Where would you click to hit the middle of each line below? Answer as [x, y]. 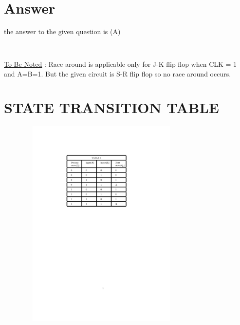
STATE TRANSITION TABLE [111, 107]
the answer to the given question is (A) [62, 31]
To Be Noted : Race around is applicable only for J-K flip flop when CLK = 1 [120, 64]
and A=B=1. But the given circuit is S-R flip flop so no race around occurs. [118, 73]
